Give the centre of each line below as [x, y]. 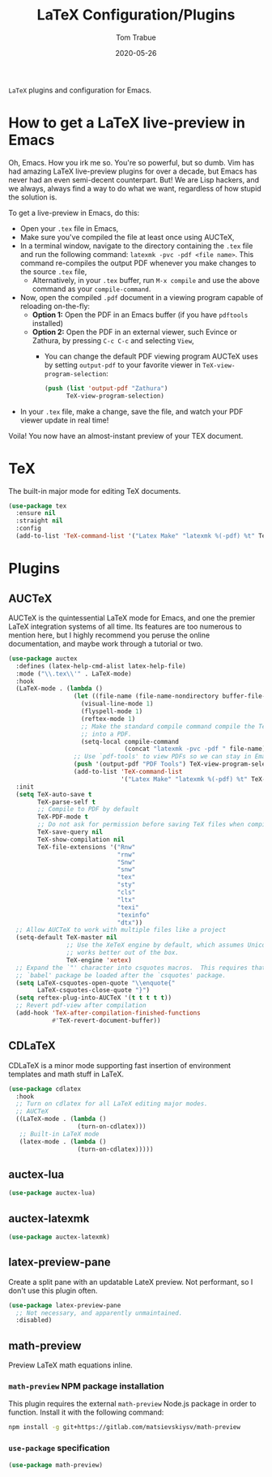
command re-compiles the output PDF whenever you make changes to [138, 263]
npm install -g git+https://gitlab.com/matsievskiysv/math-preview [125, 1428]
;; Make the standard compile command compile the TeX [175, 726]
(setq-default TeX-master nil [66, 938]
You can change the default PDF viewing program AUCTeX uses [151, 356]
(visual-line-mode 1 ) [117, 704]
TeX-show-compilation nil [81, 839]
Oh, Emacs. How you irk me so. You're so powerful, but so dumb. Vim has [132, 162]
